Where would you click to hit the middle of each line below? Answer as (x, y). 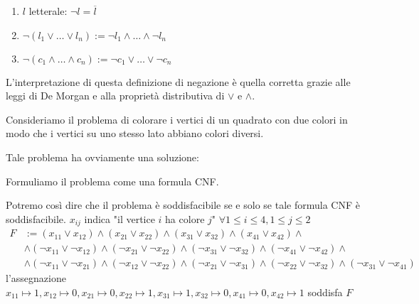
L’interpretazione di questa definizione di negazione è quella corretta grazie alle (178, 81)
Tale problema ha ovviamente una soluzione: (102, 157)
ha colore (185, 218)
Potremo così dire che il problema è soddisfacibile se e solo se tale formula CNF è (183, 205)
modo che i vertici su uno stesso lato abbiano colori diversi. (135, 133)
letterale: (48, 11)
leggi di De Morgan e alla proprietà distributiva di (115, 96)
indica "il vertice (120, 218)
